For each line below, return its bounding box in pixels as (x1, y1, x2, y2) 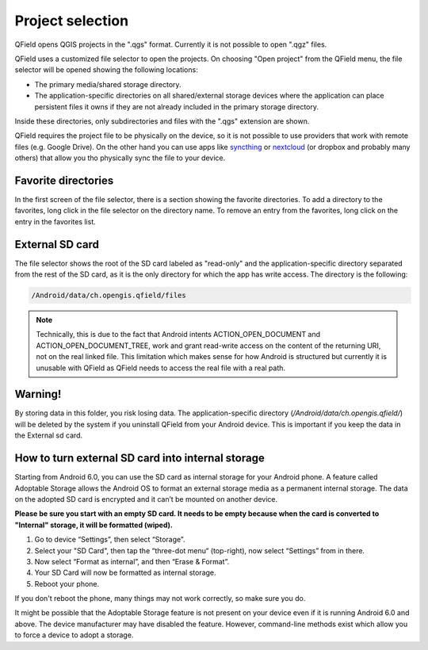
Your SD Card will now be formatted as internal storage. (34, 568, 217, 578)
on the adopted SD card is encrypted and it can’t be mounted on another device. (14, 494, 278, 503)
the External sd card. (14, 430, 83, 440)
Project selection (14, 12, 129, 29)
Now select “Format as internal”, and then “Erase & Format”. (34, 556, 230, 566)
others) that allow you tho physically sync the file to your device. (14, 153, 226, 162)
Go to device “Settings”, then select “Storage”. (34, 535, 185, 545)
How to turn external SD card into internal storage (14, 452, 265, 465)
